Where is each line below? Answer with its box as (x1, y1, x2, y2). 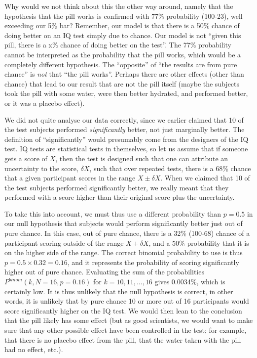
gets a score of (4, 153, 47, 163)
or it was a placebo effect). (4, 97, 85, 108)
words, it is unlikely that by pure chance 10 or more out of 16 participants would (4, 296, 249, 306)
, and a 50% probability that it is (148, 237, 249, 248)
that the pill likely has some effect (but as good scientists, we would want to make (4, 315, 253, 325)
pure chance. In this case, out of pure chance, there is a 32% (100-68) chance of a (4, 228, 250, 238)
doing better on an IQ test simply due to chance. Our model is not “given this (4, 30, 241, 40)
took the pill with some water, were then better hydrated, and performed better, (4, 88, 248, 98)
